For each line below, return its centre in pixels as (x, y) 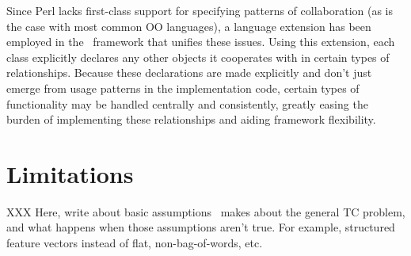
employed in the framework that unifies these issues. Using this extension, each (201, 42)
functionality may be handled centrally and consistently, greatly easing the (187, 103)
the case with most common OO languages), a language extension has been (189, 26)
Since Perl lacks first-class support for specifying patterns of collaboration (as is (200, 10)
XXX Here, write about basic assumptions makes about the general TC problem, (206, 211)
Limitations (70, 173)
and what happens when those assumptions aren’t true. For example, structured (201, 227)
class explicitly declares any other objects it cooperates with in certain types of (198, 57)
